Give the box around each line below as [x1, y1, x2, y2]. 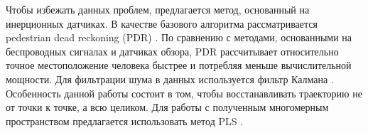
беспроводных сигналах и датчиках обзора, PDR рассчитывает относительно [6, 43, 339, 58]
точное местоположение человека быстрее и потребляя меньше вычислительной [6, 58, 352, 73]
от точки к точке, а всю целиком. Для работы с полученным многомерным [6, 100, 329, 115]
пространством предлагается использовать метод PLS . [6, 113, 244, 128]
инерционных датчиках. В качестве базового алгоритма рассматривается [6, 16, 318, 31]
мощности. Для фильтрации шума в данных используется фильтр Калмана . [6, 71, 334, 86]
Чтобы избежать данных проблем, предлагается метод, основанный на [6, 2, 310, 16]
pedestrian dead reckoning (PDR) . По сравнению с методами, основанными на [6, 30, 352, 45]
